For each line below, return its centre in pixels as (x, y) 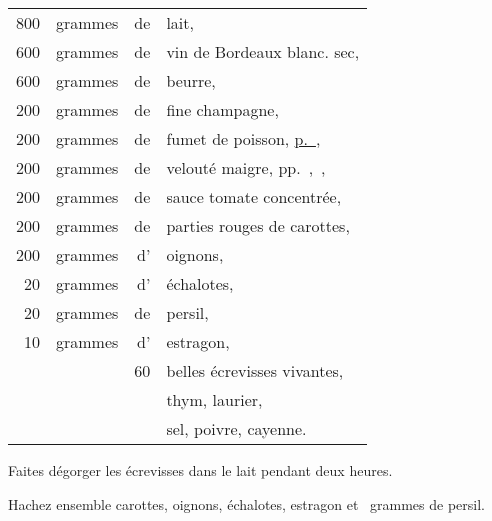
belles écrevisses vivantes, (255, 370)
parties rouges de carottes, (258, 225)
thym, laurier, (214, 399)
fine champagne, (222, 109)
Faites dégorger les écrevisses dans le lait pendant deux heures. (200, 470)
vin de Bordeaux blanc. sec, (263, 51)
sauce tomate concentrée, (254, 196)
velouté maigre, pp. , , (246, 167)
